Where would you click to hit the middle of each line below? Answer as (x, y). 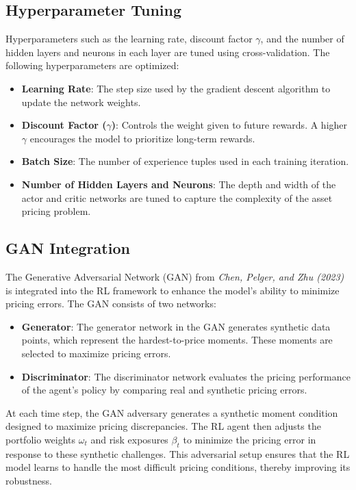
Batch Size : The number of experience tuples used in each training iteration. (185, 161)
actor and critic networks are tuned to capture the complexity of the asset (177, 197)
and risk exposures (129, 439)
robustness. (29, 480)
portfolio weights (41, 439)
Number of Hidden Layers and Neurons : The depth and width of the (179, 184)
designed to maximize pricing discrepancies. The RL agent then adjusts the (163, 426)
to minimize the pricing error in (250, 439)
